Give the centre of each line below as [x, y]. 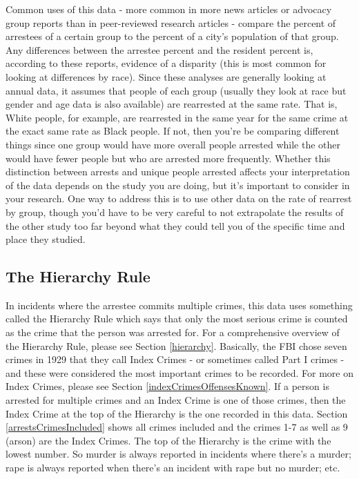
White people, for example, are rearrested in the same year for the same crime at [177, 117]
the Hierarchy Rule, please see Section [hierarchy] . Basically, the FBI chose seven [176, 345]
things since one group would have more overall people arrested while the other [173, 144]
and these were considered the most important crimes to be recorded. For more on [179, 372]
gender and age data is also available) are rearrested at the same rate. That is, [172, 104]
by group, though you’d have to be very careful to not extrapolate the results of [175, 212]
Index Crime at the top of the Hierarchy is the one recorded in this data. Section [177, 413]
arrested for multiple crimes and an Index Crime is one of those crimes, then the [176, 400]
